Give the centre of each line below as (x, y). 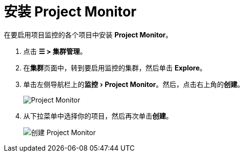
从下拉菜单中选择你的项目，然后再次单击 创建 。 (98, 116)
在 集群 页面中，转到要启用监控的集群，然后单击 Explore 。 (115, 68)
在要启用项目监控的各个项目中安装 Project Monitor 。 (88, 35)
